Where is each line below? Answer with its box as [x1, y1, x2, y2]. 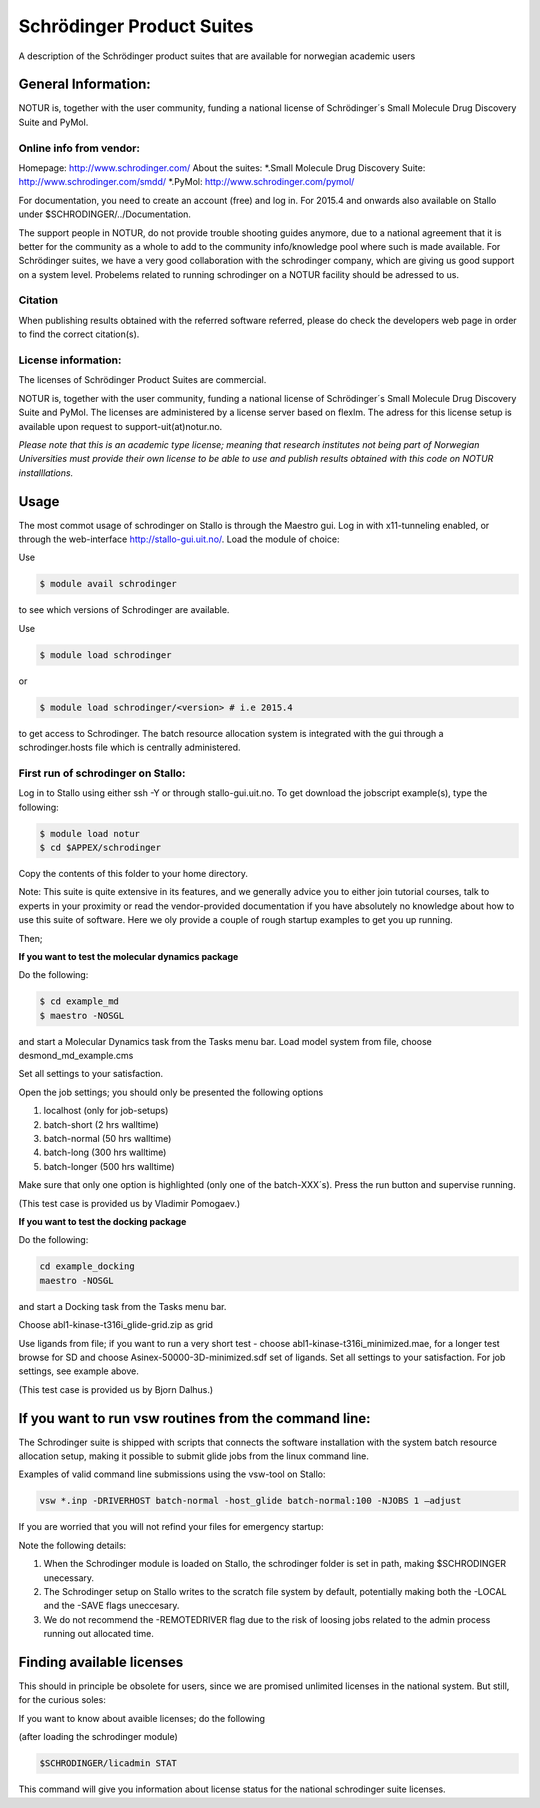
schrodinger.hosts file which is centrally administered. [18, 741, 241, 754]
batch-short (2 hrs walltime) [43, 1118, 159, 1130]
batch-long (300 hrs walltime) [43, 1146, 167, 1159]
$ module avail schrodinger [39, 578, 177, 590]
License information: [18, 353, 122, 367]
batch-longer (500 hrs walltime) [43, 1160, 175, 1172]
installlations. [18, 466, 74, 479]
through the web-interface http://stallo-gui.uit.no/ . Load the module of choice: [18, 533, 340, 545]
